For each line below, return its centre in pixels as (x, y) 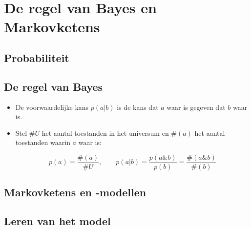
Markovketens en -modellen (75, 192)
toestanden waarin (43, 142)
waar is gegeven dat (196, 107)
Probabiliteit (37, 57)
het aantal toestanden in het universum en (105, 133)
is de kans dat (138, 107)
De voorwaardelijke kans (52, 107)
